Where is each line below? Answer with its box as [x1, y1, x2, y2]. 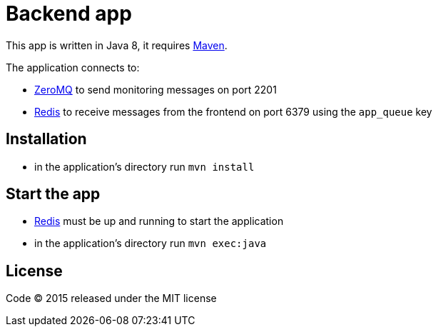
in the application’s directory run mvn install [34, 160, 255, 173]
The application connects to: [6, 61, 140, 74]
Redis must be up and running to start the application [34, 215, 284, 228]
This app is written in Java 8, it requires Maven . [6, 39, 228, 51]
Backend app [6, 1, 132, 26]
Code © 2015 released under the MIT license [6, 292, 217, 305]
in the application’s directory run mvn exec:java [34, 237, 267, 250]
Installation [6, 130, 87, 149]
